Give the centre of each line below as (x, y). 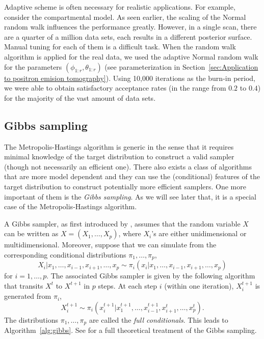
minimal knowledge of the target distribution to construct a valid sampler (119, 157)
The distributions (31, 319)
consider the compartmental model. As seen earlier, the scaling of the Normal (125, 17)
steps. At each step (128, 285)
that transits (24, 285)
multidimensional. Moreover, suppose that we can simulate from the (110, 245)
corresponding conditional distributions (65, 254)
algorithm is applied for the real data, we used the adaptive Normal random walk (131, 56)
